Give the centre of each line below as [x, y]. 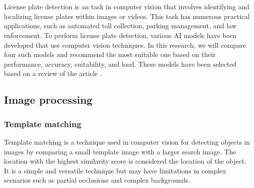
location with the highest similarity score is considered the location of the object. [125, 161]
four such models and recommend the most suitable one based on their [110, 54]
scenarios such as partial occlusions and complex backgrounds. [97, 180]
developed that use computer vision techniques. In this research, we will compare [125, 45]
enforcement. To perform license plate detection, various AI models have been [120, 35]
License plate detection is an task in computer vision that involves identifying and [127, 7]
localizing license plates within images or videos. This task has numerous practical [127, 16]
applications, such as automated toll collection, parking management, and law [120, 26]
